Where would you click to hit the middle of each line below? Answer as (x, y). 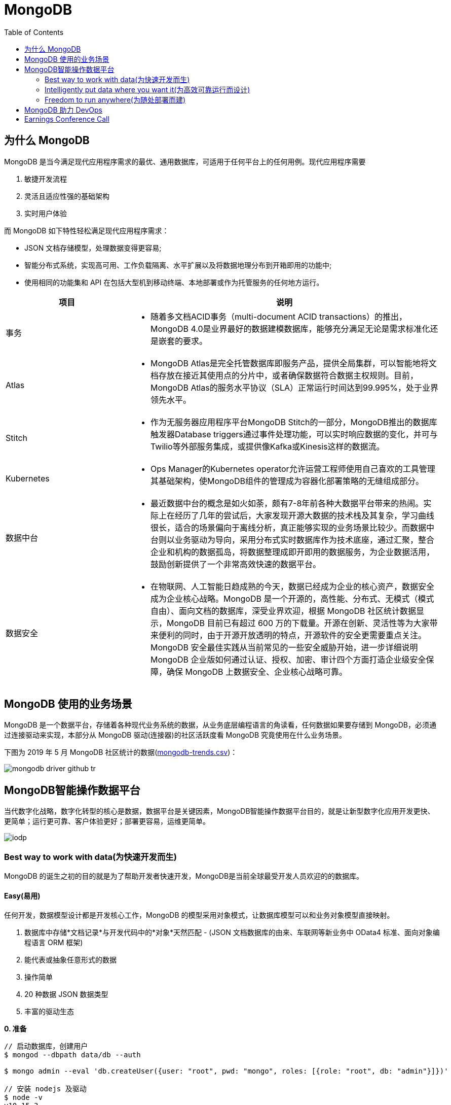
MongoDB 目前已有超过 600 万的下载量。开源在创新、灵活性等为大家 (298, 623)
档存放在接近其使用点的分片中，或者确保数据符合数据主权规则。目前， (284, 375)
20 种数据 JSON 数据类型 (66, 994)
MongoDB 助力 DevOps (63, 110)
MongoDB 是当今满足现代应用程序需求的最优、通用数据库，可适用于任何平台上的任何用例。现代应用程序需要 (185, 161)
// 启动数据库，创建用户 (46, 1046)
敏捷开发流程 (46, 179)
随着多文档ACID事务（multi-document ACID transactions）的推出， (278, 316)
